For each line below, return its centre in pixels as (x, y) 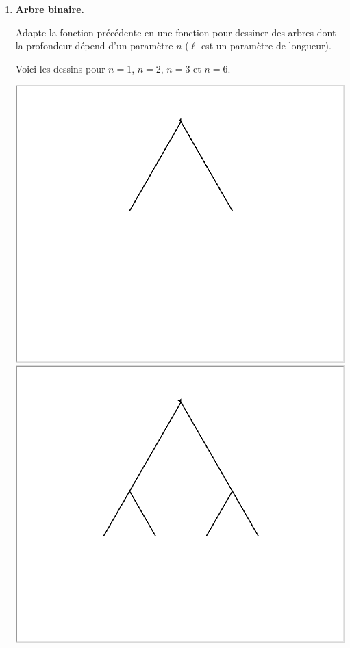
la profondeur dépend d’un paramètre (94, 46)
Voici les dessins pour (60, 68)
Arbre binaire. (50, 9)
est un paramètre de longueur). (266, 46)
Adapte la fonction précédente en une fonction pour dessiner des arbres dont (176, 32)
